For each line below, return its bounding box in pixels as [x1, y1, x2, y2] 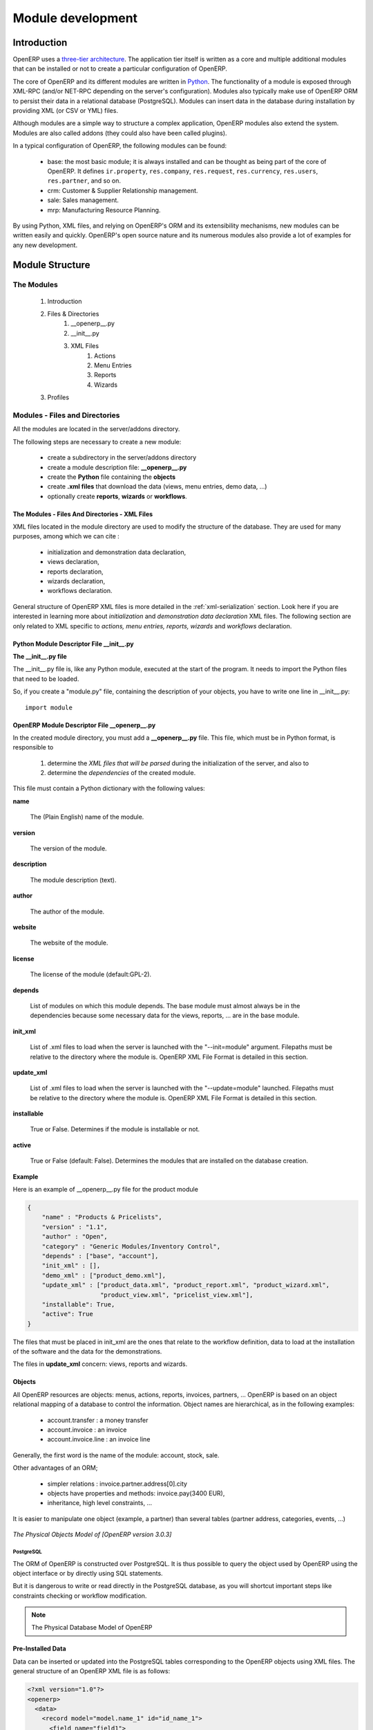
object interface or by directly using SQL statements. [12, 1569, 163, 1577]
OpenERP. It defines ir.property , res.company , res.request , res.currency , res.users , [47, 167, 318, 175]
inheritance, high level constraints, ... [47, 1499, 152, 1507]
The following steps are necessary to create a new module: [12, 437, 182, 446]
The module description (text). [30, 875, 117, 884]
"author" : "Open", [41, 1232, 108, 1241]
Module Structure [12, 259, 90, 271]
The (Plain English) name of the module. [30, 813, 144, 821]
